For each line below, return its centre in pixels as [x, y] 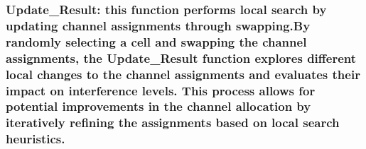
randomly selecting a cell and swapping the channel [156, 41]
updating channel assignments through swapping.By [158, 25]
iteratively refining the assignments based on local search [173, 123]
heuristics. [36, 139]
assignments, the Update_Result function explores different [181, 58]
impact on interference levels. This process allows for [161, 90]
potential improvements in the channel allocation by [158, 106]
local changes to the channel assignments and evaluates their [183, 74]
